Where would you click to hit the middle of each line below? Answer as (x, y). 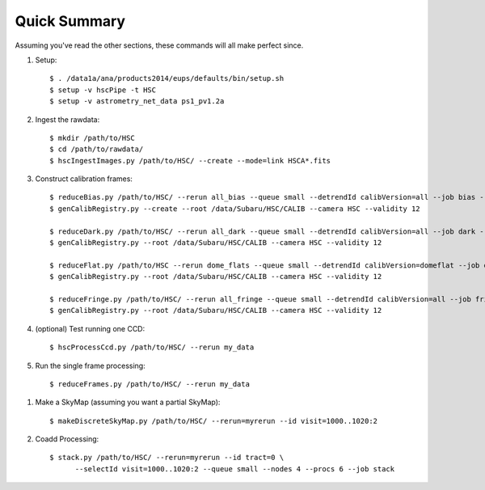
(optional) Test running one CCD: (90, 328)
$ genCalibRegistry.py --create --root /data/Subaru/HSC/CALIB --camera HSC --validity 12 (235, 209)
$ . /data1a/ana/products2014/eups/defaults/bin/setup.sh (167, 78)
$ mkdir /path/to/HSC (92, 138)
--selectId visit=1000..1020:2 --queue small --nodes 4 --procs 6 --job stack (235, 469)
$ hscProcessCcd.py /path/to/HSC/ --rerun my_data (152, 347)
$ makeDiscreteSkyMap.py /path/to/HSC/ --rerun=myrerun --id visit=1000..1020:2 (214, 421)
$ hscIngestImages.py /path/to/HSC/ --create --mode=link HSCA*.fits (190, 161)
